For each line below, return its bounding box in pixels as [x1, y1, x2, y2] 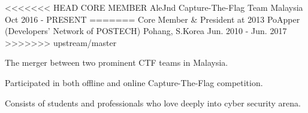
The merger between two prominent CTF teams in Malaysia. [5, 56, 228, 69]
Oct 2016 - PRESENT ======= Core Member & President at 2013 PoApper [5, 13, 300, 25]
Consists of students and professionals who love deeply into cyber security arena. [5, 96, 301, 109]
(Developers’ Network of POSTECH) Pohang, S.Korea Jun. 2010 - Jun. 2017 [5, 25, 287, 37]
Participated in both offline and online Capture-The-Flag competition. [5, 76, 263, 88]
